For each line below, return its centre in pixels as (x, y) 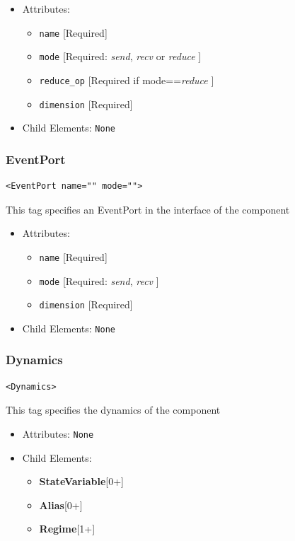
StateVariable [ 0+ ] (82, 481)
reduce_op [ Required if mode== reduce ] (127, 80)
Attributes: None (58, 433)
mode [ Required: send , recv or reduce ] (120, 56)
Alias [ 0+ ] (61, 505)
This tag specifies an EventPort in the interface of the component (148, 209)
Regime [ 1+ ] (67, 529)
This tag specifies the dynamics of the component (113, 410)
